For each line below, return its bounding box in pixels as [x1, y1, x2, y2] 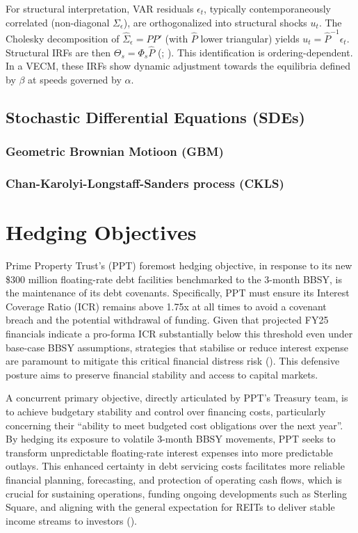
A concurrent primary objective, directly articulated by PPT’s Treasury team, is [6, 390, 348, 405]
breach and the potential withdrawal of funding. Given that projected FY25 [6, 312, 329, 327]
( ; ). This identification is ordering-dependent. [157, 45, 353, 59]
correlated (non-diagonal [6, 15, 110, 29]
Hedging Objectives [6, 218, 197, 246]
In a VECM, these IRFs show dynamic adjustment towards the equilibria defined [6, 58, 351, 73]
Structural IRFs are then [6, 45, 111, 59]
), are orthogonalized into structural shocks [123, 15, 307, 29]
